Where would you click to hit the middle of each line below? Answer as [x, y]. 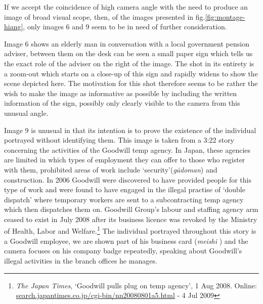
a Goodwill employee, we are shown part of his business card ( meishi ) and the [126, 241]
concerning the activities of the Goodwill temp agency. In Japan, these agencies [127, 149]
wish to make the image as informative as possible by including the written [121, 93]
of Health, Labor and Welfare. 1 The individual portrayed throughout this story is [130, 230]
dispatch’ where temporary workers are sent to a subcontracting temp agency [124, 199]
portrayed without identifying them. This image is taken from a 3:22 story [119, 140]
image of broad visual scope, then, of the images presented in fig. [105, 16]
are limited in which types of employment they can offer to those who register [125, 160]
